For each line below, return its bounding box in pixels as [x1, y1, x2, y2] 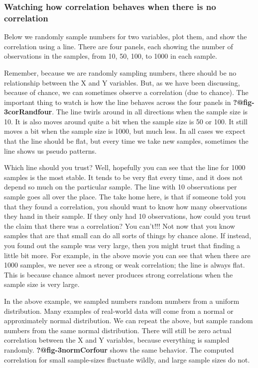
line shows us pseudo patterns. [4, 145, 97, 156]
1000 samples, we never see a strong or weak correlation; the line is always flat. [4, 260, 245, 270]
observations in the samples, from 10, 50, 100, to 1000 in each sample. [4, 51, 217, 61]
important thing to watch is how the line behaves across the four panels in [4, 96, 231, 107]
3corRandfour [4, 106, 52, 117]
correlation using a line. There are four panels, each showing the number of [4, 41, 233, 51]
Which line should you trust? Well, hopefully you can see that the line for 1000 [4, 162, 246, 173]
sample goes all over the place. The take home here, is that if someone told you [4, 191, 246, 202]
